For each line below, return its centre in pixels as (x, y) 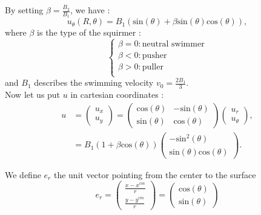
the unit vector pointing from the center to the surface (155, 174)
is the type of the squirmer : (89, 32)
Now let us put (33, 95)
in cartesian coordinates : (117, 95)
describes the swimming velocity (94, 82)
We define (23, 174)
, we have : (90, 10)
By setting (24, 10)
